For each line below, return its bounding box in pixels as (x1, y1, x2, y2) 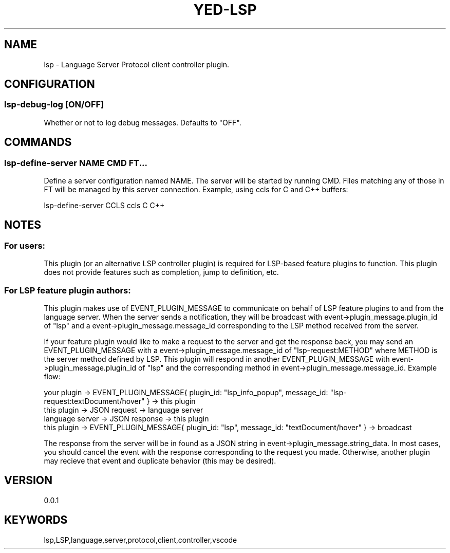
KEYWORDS (4, 513, 68, 527)
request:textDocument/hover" (44, 397, 145, 405)
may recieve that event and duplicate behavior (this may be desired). (44, 456, 276, 465)
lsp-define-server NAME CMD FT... (4, 157, 148, 168)
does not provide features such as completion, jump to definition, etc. (44, 268, 279, 277)
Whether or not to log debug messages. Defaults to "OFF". (44, 118, 241, 127)
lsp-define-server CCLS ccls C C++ (44, 201, 165, 210)
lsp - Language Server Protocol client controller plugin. (44, 60, 230, 69)
